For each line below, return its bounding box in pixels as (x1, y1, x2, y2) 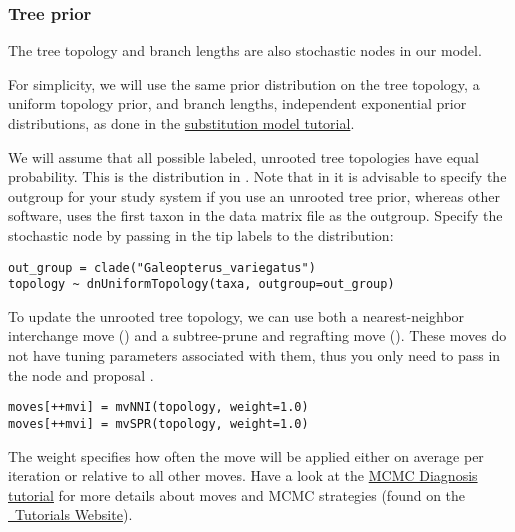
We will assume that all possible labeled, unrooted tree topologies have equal (8, 146, 480, 167)
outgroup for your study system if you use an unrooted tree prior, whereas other (8, 185, 500, 206)
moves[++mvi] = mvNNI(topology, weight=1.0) (8, 400, 309, 415)
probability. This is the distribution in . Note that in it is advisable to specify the (8, 166, 507, 187)
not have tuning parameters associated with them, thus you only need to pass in (8, 345, 501, 366)
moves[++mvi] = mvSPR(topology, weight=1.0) (8, 416, 309, 431)
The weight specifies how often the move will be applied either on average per (8, 445, 484, 466)
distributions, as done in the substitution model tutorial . (8, 113, 355, 133)
